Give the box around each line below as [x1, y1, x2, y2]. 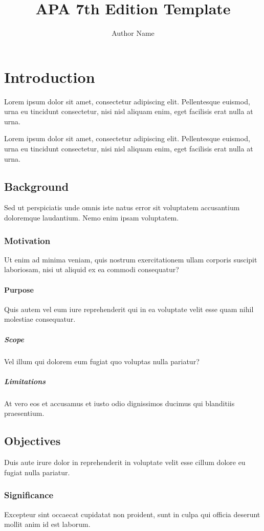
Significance [4, 489, 54, 501]
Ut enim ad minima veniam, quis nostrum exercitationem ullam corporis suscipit [4, 254, 257, 264]
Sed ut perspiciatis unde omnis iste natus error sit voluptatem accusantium [4, 202, 240, 213]
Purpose [4, 284, 34, 295]
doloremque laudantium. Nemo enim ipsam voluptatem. [4, 212, 179, 223]
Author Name [112, 28, 155, 38]
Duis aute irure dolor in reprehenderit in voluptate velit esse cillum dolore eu [4, 457, 246, 468]
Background [4, 178, 69, 194]
